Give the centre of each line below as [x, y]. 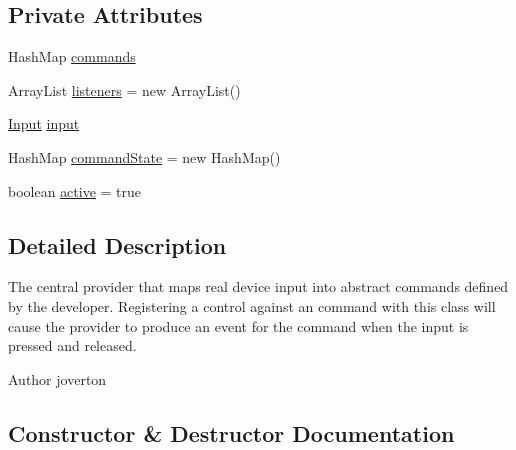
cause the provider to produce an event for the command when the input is [238, 325]
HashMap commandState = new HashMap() [144, 156]
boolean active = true [75, 190]
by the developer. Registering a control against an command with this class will [252, 305]
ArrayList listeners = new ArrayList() [124, 89]
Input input [44, 123]
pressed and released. [72, 345]
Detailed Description [117, 244]
